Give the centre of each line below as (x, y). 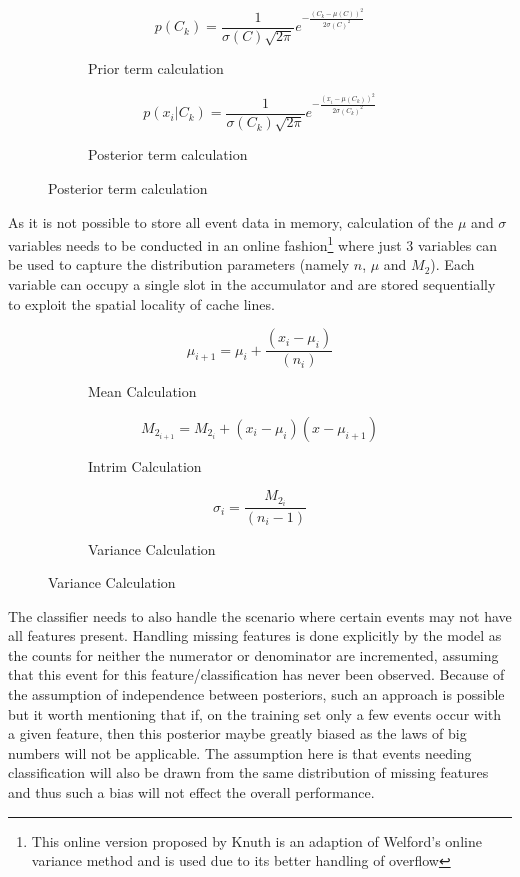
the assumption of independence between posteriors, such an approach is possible (256, 694)
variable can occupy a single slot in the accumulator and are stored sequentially (252, 283)
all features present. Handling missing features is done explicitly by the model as (255, 635)
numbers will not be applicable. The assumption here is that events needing (240, 752)
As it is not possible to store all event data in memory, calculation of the (231, 221)
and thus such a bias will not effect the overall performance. (191, 792)
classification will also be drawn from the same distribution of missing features (248, 772)
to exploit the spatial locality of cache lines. (141, 303)
